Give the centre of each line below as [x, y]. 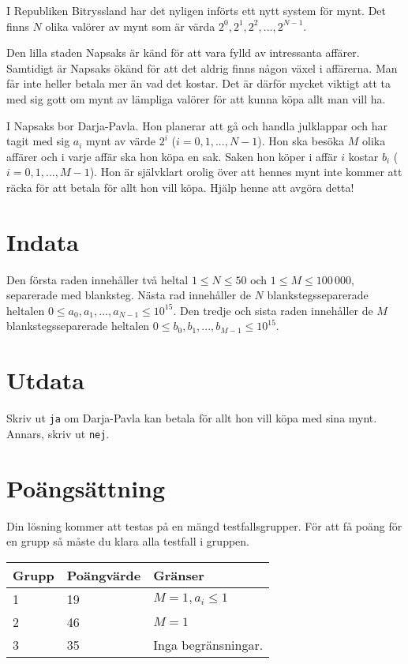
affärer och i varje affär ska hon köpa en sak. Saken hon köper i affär [172, 156]
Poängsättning [86, 488]
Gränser [179, 575]
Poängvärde [104, 575]
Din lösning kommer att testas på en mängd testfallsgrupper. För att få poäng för [204, 525]
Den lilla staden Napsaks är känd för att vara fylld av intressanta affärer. [183, 53]
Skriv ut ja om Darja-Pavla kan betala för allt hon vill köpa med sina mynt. [192, 418]
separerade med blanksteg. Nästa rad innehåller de [129, 295]
